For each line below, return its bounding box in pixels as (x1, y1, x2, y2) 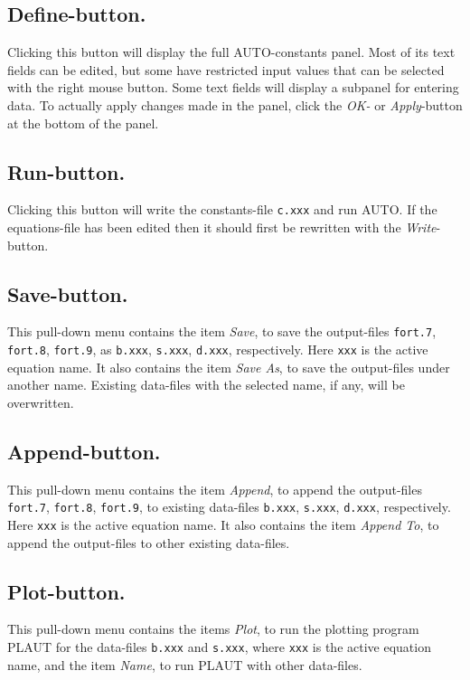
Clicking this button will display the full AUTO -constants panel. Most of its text (7, 42, 456, 61)
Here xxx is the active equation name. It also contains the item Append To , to (7, 515, 439, 534)
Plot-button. (7, 577, 126, 605)
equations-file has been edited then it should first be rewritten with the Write (7, 218, 437, 237)
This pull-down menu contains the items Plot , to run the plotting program (7, 619, 419, 638)
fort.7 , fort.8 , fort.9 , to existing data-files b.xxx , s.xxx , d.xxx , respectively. (7, 497, 451, 516)
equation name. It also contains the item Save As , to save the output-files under (7, 357, 450, 376)
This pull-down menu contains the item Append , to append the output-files (7, 479, 422, 498)
